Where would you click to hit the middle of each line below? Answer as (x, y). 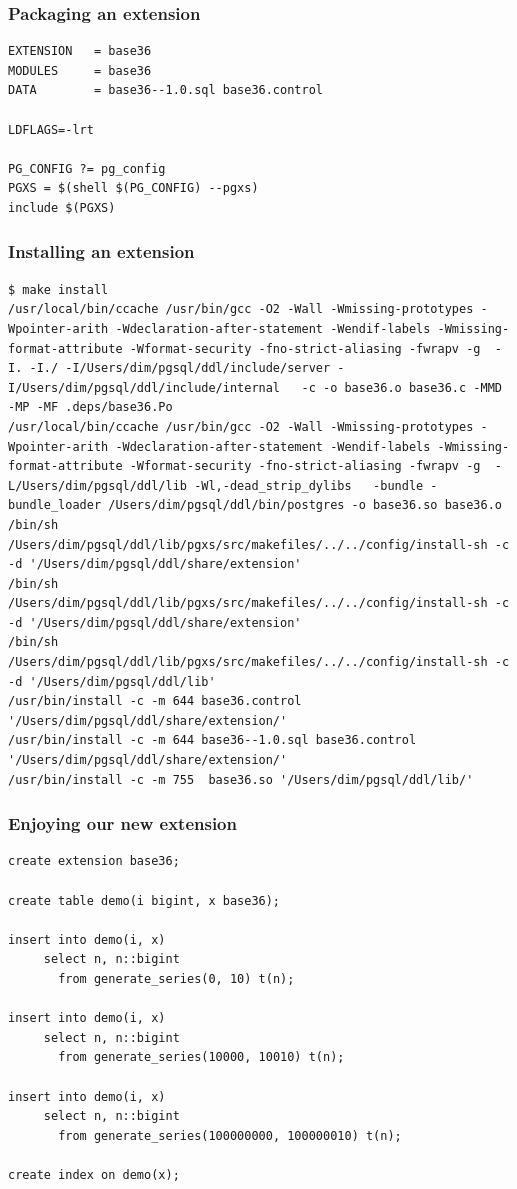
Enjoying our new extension (122, 823)
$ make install (58, 289)
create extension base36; (94, 861)
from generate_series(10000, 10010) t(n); (201, 1057)
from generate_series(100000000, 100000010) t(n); (230, 1135)
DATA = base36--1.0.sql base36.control (165, 90)
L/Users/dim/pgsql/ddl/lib (97, 485)
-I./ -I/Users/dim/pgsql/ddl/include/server (180, 368)
